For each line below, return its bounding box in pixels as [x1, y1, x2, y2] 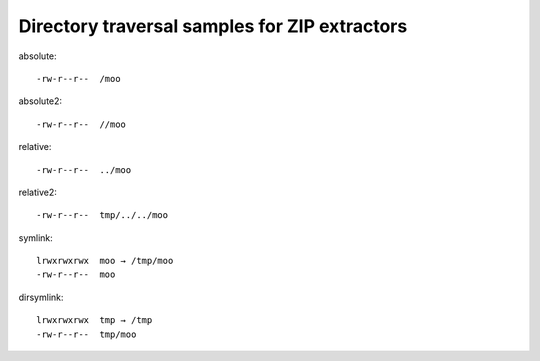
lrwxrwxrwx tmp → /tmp [36, 315, 153, 326]
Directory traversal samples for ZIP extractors [18, 15, 408, 37]
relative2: [18, 186, 57, 198]
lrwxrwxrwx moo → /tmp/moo [36, 255, 174, 267]
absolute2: [18, 95, 63, 107]
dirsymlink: [18, 291, 64, 303]
